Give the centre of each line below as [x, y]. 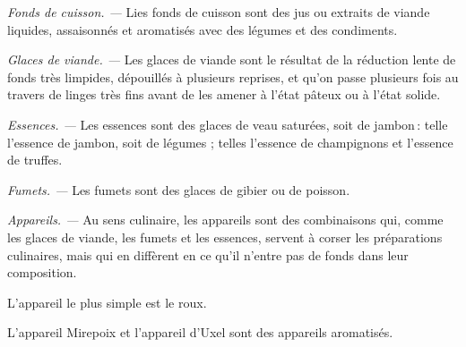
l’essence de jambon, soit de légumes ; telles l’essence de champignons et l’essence [230, 142]
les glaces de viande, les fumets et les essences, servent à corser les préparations [225, 237]
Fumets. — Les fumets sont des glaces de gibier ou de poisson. [179, 189]
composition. [42, 272]
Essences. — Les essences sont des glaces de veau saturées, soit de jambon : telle [228, 124]
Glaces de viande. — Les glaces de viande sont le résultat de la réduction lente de [232, 59]
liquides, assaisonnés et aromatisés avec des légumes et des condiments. [203, 29]
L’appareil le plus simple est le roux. [107, 302]
